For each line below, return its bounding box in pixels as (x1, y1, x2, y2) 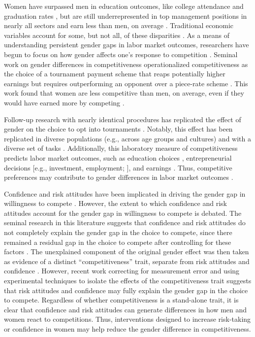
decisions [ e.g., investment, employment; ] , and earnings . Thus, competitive (4, 162, 232, 172)
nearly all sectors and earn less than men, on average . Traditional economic (4, 20, 233, 31)
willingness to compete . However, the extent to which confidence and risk (4, 198, 227, 208)
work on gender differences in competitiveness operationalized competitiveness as (4, 59, 248, 69)
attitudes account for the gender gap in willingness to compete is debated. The (4, 207, 242, 218)
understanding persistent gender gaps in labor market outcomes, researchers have (4, 39, 249, 50)
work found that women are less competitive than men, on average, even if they (4, 88, 244, 98)
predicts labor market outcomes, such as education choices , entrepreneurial (4, 152, 232, 163)
